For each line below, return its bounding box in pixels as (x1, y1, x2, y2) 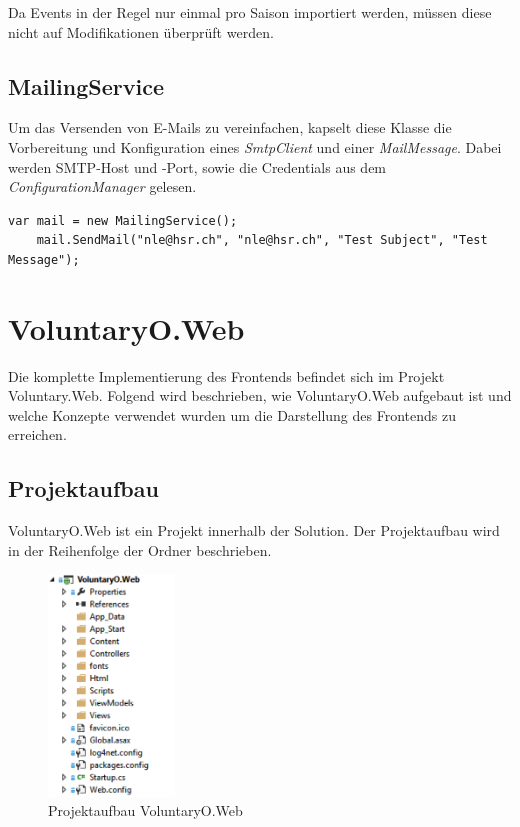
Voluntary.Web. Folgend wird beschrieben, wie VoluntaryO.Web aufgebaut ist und (8, 385, 512, 406)
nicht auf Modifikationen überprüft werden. (8, 21, 274, 42)
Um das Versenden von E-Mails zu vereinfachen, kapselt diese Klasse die (8, 117, 452, 138)
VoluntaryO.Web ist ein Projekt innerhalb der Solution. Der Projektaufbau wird (8, 520, 500, 541)
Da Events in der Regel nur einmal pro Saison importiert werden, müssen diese (8, 2, 492, 22)
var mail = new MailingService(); (8, 213, 238, 228)
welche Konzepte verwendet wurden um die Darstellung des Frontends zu (8, 404, 456, 425)
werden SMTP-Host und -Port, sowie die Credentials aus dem (8, 156, 387, 177)
